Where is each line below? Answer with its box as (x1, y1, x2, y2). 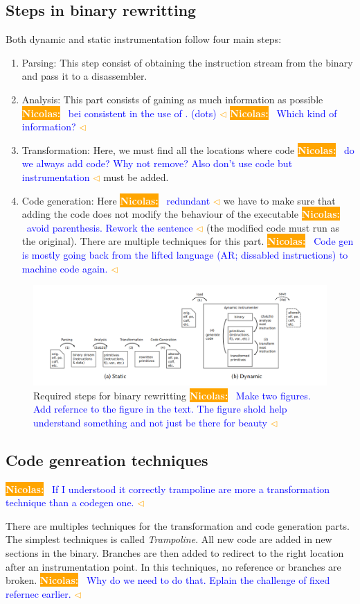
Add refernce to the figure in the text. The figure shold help (33, 402, 287, 416)
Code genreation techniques (6, 449, 208, 470)
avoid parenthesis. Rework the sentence (26, 220, 193, 234)
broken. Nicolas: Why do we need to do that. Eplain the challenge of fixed (6, 573, 330, 587)
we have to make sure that (223, 193, 336, 207)
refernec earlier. (6, 586, 71, 601)
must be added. (103, 169, 169, 184)
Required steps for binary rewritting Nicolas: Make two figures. (33, 388, 311, 402)
